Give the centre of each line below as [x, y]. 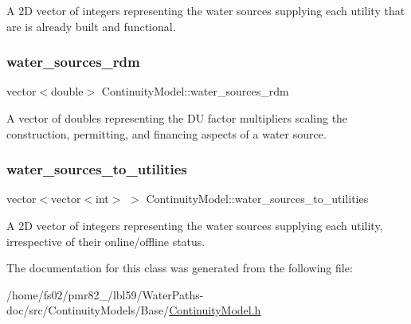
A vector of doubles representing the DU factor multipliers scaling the [177, 118]
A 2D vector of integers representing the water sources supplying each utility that [206, 10]
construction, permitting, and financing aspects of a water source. [166, 133]
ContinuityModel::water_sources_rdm [195, 91]
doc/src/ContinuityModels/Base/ [88, 310]
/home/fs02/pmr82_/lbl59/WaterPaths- [105, 294]
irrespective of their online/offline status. [106, 241]
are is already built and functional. [91, 26]
